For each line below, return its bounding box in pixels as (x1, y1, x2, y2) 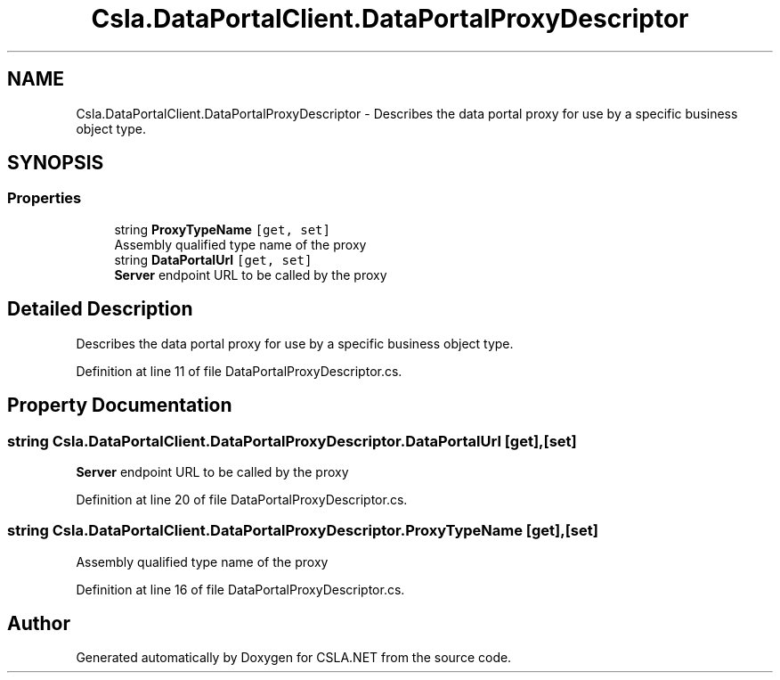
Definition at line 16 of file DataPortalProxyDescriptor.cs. (76, 581, 405, 597)
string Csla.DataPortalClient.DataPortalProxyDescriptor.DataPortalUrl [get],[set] (7, 431, 577, 450)
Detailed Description (7, 298, 193, 321)
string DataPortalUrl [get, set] (114, 251, 313, 267)
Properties (7, 189, 82, 208)
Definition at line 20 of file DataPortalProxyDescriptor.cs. (76, 491, 408, 507)
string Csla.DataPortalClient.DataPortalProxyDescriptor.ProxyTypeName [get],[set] (7, 521, 598, 540)
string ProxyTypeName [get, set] (114, 221, 330, 237)
